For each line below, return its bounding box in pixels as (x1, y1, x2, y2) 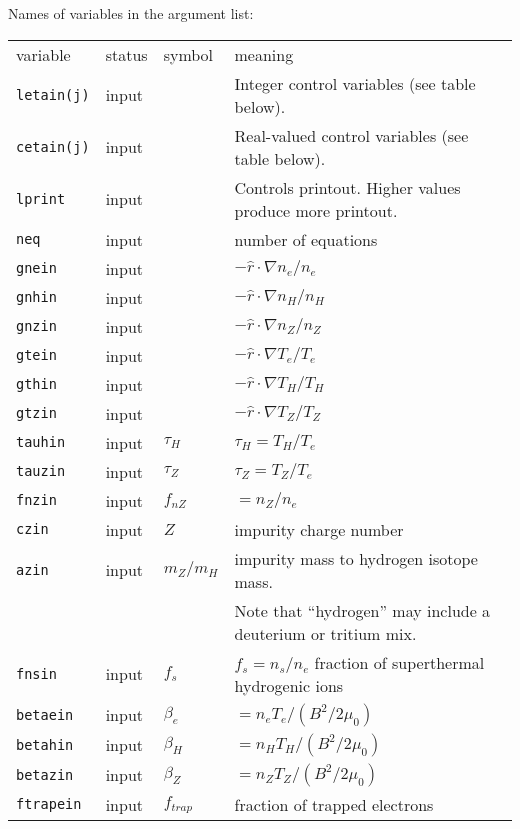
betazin (16, 766, 74, 783)
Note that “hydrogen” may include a (234, 598, 491, 622)
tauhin (16, 434, 66, 451)
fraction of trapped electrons (234, 792, 434, 816)
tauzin (16, 463, 66, 480)
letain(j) (16, 86, 90, 103)
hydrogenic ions (234, 673, 344, 697)
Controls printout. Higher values (234, 175, 461, 199)
